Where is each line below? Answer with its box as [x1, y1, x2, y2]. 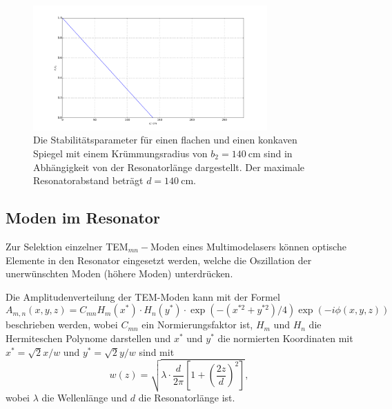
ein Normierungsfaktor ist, [141, 317, 253, 332]
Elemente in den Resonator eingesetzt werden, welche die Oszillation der [6, 252, 312, 267]
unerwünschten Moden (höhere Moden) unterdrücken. [6, 266, 233, 281]
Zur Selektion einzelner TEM [6, 239, 128, 254]
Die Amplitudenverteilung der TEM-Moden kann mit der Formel [6, 289, 280, 303]
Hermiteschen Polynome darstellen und [6, 330, 171, 345]
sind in [264, 146, 293, 161]
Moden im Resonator [6, 207, 160, 228]
